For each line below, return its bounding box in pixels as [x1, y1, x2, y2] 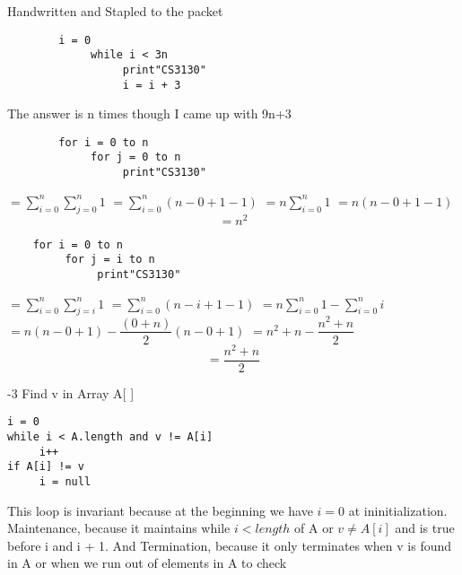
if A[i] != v [7, 460, 84, 474]
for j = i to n [65, 253, 155, 266]
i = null [39, 475, 92, 488]
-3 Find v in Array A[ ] [7, 383, 135, 402]
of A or [294, 518, 334, 537]
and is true [395, 518, 455, 537]
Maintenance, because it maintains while [7, 518, 231, 537]
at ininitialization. [348, 501, 448, 519]
